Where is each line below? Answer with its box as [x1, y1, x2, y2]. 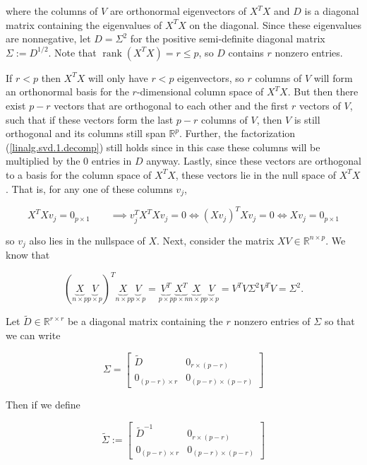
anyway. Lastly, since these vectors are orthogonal [146, 153, 361, 168]
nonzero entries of [234, 314, 311, 329]
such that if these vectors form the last [6, 112, 174, 126]
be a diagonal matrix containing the [67, 314, 223, 329]
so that [324, 314, 355, 329]
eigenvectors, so [177, 70, 244, 85]
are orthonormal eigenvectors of [109, 4, 246, 18]
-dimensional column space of [136, 84, 264, 99]
